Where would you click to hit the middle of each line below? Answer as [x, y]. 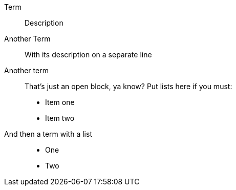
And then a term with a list [48, 134]
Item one [60, 102]
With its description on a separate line [88, 55]
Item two [60, 118]
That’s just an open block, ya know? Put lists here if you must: [128, 86]
